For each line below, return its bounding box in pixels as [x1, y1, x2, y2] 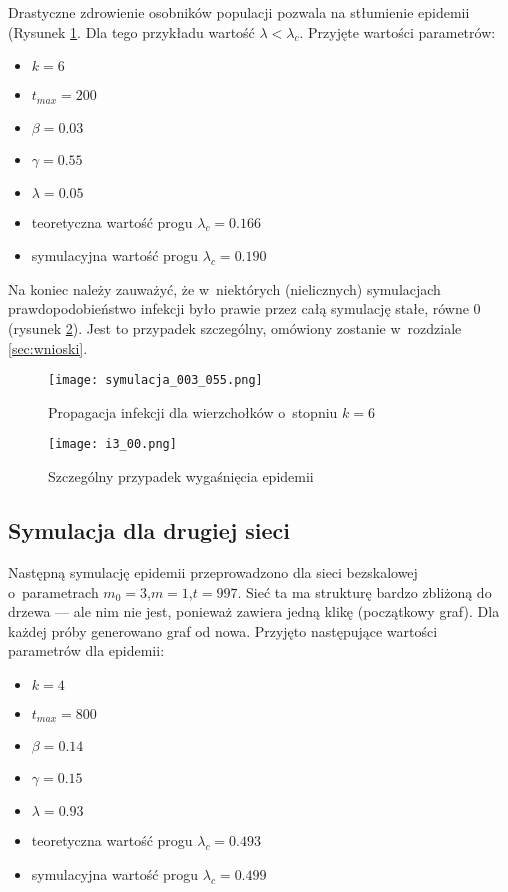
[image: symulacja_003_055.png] [48, 373, 263, 388]
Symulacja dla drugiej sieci [8, 515, 291, 546]
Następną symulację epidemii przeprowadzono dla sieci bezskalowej [8, 561, 418, 582]
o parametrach [8, 581, 99, 602]
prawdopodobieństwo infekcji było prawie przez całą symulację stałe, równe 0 [8, 298, 481, 319]
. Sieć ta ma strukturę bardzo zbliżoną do [237, 581, 492, 602]
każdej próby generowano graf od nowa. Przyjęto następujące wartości [8, 620, 438, 641]
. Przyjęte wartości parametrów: [299, 21, 496, 42]
